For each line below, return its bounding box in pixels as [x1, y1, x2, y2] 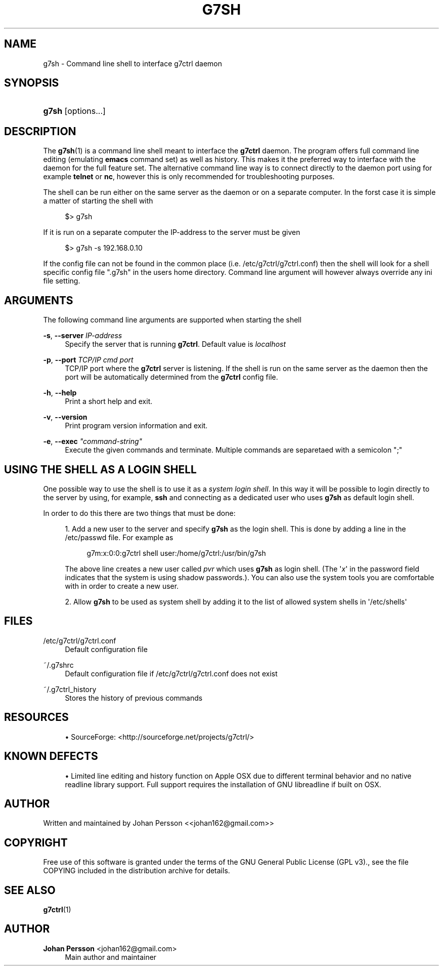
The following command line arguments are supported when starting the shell [43, 315, 302, 325]
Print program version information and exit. [65, 421, 208, 430]
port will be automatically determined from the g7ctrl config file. [65, 373, 278, 382]
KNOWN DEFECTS [4, 750, 98, 763]
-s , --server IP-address [43, 331, 122, 340]
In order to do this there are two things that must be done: [43, 508, 236, 517]
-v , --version [43, 413, 87, 422]
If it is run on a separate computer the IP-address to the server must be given [43, 228, 300, 237]
